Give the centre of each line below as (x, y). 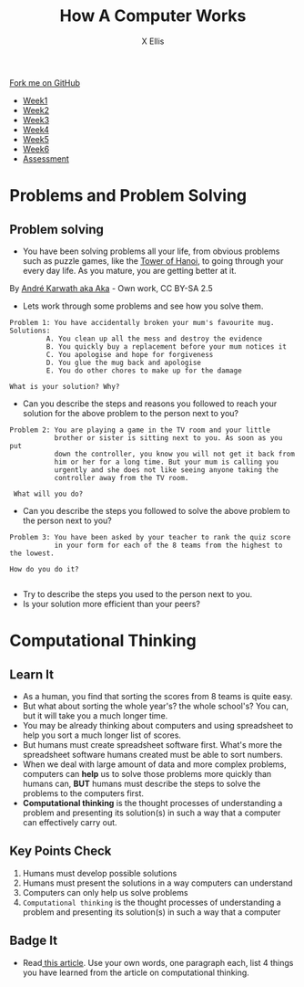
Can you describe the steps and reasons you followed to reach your (150, 404)
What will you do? (48, 494)
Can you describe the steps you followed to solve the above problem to (157, 510)
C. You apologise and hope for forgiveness (130, 354)
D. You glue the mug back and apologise (124, 362)
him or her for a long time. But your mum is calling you (167, 462)
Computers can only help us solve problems (105, 892)
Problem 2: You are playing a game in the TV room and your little (140, 430)
